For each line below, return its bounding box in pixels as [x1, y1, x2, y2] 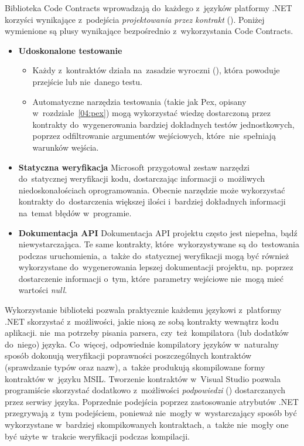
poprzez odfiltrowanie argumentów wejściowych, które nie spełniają [32, 130, 276, 142]
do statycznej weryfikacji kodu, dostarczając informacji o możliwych [18, 172, 265, 185]
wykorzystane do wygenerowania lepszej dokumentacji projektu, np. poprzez [18, 261, 293, 273]
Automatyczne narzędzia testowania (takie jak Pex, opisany [32, 95, 247, 107]
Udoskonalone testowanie [18, 44, 122, 56]
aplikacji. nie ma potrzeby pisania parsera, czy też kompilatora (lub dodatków [5, 326, 289, 339]
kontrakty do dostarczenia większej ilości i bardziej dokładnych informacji [18, 195, 286, 207]
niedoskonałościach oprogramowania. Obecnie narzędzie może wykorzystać [18, 183, 285, 196]
